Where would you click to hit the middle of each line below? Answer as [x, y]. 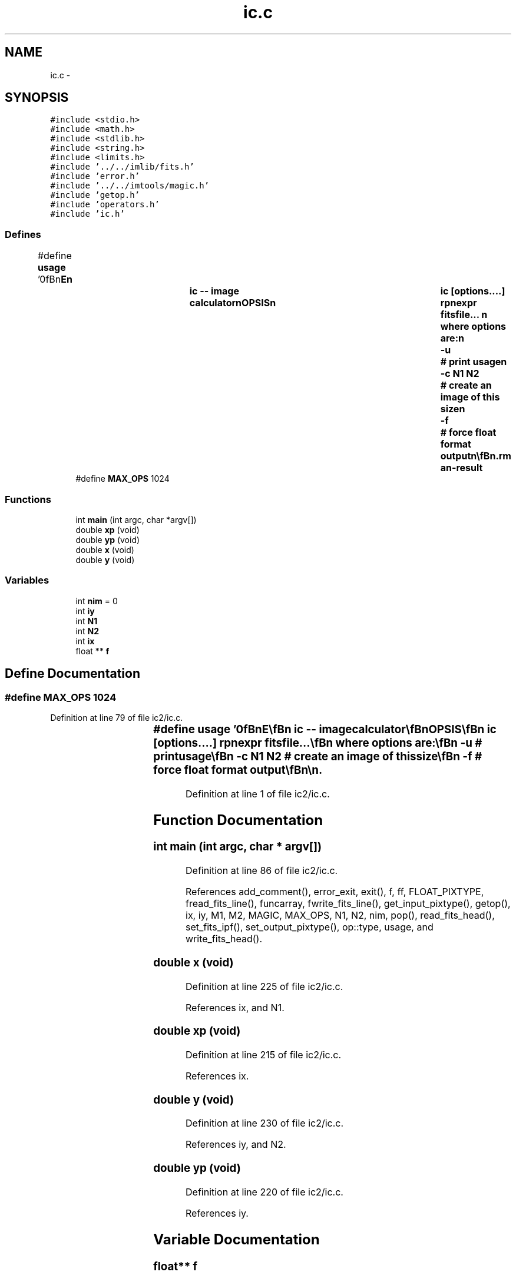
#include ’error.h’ [95, 176]
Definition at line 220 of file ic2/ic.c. [264, 1192]
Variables [27, 580]
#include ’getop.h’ [95, 195]
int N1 [87, 621]
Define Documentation [72, 674]
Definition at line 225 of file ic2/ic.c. [264, 986]
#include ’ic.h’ [87, 214]
